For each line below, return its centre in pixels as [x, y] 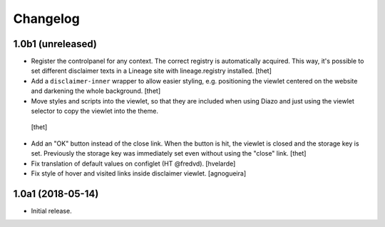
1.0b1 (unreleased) [55, 44]
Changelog [46, 19]
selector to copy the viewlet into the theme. [94, 111]
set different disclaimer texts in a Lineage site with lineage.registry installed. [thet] [152, 71]
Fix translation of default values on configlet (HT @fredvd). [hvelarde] [133, 163]
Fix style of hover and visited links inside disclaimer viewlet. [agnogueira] [138, 173]
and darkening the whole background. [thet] [96, 91]
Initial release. [51, 211]
